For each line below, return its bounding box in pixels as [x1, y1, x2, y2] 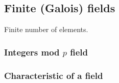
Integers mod [4, 45, 60, 58]
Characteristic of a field [4, 69, 103, 81]
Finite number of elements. [4, 24, 88, 35]
